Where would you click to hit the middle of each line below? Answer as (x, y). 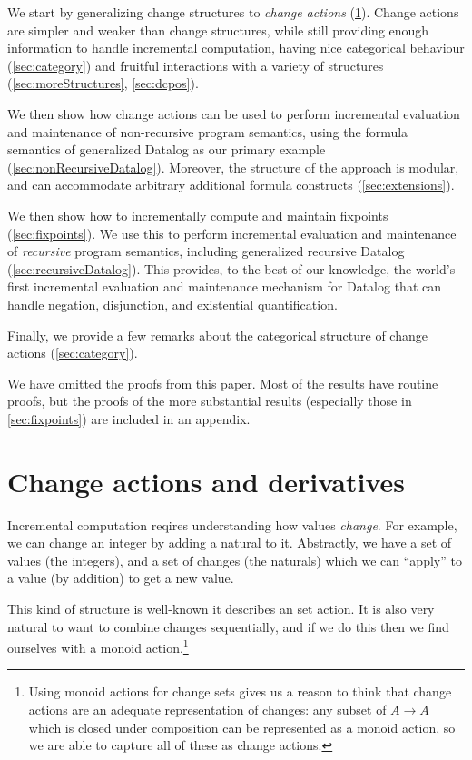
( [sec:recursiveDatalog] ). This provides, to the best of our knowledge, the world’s (231, 268)
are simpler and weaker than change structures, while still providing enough (218, 30)
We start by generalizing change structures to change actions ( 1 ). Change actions (233, 12)
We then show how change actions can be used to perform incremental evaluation (234, 113)
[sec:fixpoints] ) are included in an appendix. (129, 418)
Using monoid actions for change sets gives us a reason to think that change (240, 691)
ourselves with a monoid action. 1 (98, 646)
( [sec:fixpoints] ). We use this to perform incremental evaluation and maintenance (232, 233)
